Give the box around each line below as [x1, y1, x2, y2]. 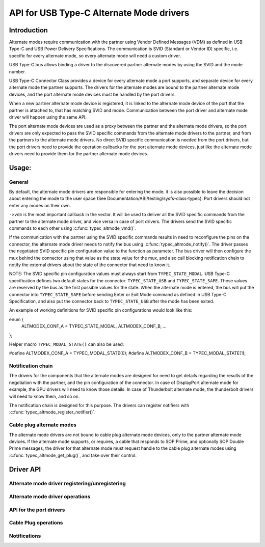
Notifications [9, 532, 41, 539]
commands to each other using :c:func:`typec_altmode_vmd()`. [9, 225, 136, 231]
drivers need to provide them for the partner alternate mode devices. [9, 150, 148, 157]
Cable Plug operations [9, 520, 63, 526]
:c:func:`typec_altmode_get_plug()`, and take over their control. [9, 452, 137, 458]
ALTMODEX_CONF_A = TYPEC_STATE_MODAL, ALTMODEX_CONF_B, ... [21, 323, 167, 329]
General [9, 178, 29, 185]
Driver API [9, 465, 41, 473]
